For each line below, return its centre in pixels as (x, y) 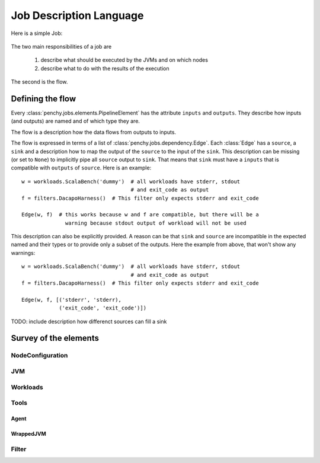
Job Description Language (77, 15)
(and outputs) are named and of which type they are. (76, 121)
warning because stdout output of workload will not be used (156, 223)
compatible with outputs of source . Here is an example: (81, 168)
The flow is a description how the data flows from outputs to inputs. (94, 132)
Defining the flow (44, 99)
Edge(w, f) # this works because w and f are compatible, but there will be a (140, 215)
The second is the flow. (39, 82)
